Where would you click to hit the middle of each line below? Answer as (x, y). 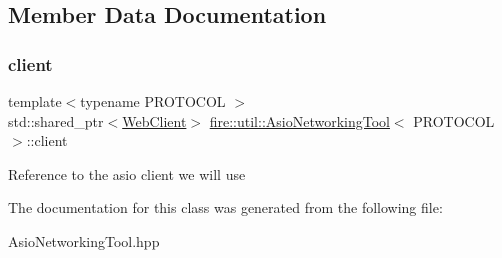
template (35, 101)
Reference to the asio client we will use (127, 173)
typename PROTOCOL (153, 101)
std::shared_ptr (56, 120)
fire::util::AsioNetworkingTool (299, 120)
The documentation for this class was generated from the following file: (225, 207)
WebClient (154, 120)
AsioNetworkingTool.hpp (84, 240)
